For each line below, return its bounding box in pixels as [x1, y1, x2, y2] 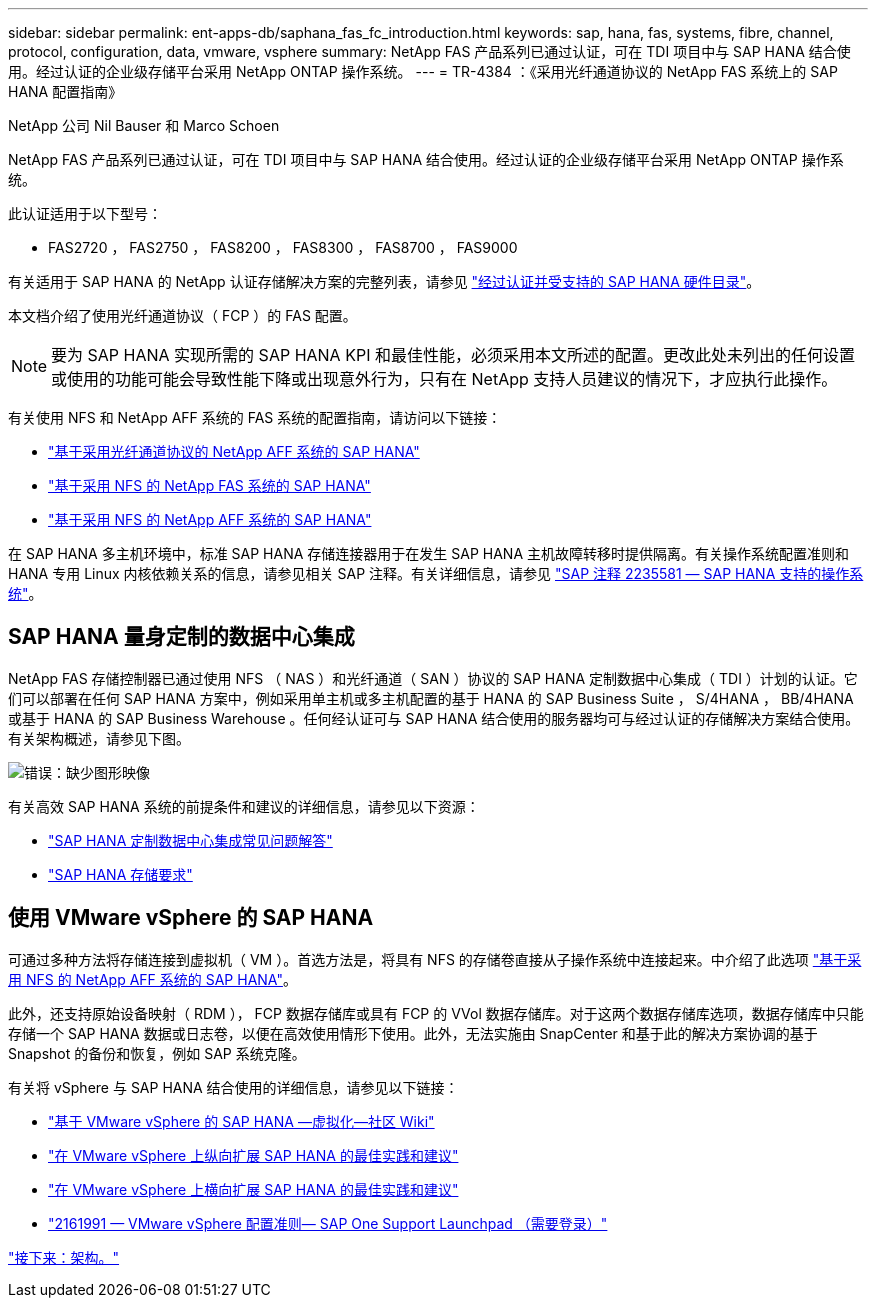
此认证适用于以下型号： [8, 205, 162, 222]
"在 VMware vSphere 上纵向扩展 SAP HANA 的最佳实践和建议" [48, 1146, 459, 1164]
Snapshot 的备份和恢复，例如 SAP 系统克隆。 [8, 1044, 306, 1062]
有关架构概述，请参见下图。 [8, 729, 190, 747]
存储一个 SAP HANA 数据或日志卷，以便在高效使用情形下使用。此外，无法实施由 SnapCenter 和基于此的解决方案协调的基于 [8, 1024, 818, 1042]
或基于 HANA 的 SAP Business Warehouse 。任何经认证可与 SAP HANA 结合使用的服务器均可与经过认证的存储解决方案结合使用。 [8, 709, 860, 727]
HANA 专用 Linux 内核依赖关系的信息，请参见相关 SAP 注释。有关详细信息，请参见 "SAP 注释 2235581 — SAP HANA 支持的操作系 [8, 565, 864, 582]
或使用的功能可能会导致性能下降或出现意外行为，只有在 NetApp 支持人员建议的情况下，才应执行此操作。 [51, 369, 838, 389]
